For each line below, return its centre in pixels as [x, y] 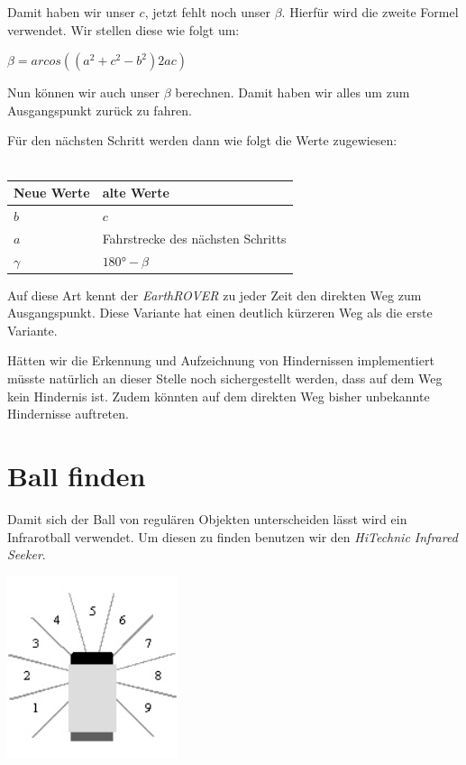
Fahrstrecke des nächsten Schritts [194, 238]
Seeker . [27, 554]
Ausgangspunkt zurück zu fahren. [100, 110]
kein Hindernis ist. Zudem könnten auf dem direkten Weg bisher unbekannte [219, 396]
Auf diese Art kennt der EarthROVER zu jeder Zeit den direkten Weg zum [215, 295]
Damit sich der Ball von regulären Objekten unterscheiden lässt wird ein [207, 518]
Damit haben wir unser [71, 12]
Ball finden [77, 476]
